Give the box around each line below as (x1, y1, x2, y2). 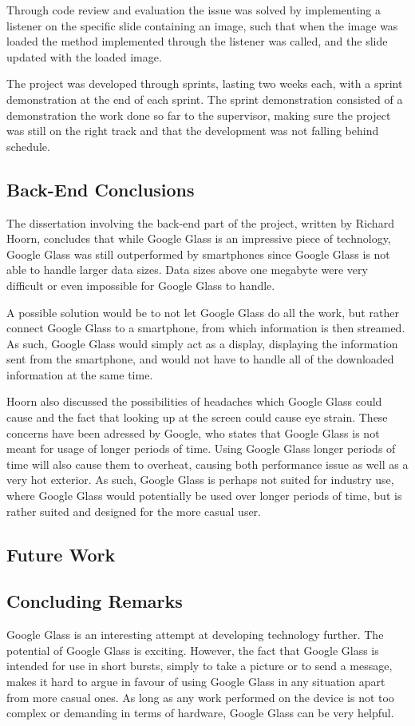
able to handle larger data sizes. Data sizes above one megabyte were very (6, 261, 368, 278)
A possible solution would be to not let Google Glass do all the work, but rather (6, 303, 399, 320)
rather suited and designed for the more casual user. (6, 502, 262, 519)
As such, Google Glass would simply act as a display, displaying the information (6, 335, 398, 351)
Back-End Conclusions (6, 177, 195, 201)
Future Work (6, 542, 116, 566)
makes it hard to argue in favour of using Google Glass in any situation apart (6, 673, 385, 689)
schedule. (6, 137, 50, 154)
